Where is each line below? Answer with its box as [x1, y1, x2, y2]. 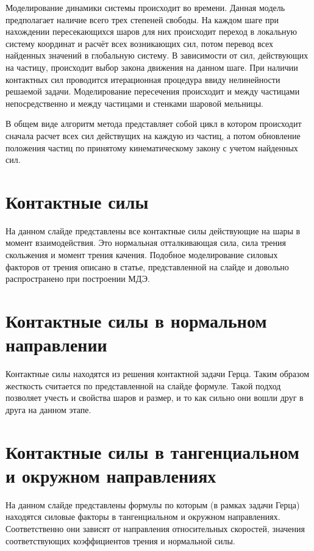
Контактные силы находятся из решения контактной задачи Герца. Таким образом [5, 367, 310, 380]
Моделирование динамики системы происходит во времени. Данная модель [5, 1, 285, 13]
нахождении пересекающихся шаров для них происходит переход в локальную [5, 25, 297, 38]
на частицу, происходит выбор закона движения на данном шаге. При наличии [5, 60, 298, 73]
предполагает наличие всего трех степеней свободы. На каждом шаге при [5, 13, 279, 26]
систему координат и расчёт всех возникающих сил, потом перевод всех [5, 37, 274, 49]
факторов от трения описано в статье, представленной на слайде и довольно [5, 260, 289, 273]
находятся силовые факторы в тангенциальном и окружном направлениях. [5, 510, 280, 523]
